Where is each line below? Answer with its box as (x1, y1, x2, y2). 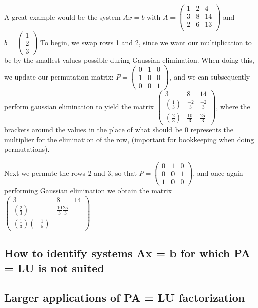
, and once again (193, 167, 243, 178)
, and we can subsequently (169, 71, 250, 82)
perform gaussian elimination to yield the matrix (4, 101, 154, 111)
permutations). (4, 144, 50, 155)
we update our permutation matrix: (4, 71, 114, 82)
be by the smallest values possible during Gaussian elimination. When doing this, (4, 55, 254, 65)
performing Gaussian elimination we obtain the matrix (4, 185, 173, 196)
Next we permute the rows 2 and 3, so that (4, 167, 137, 178)
